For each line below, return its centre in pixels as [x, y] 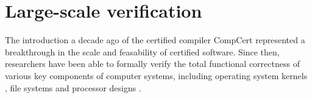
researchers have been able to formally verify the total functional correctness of [152, 64]
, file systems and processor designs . [73, 87]
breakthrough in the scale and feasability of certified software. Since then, [142, 51]
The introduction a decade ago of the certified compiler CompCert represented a [155, 40]
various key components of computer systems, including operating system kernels [156, 75]
